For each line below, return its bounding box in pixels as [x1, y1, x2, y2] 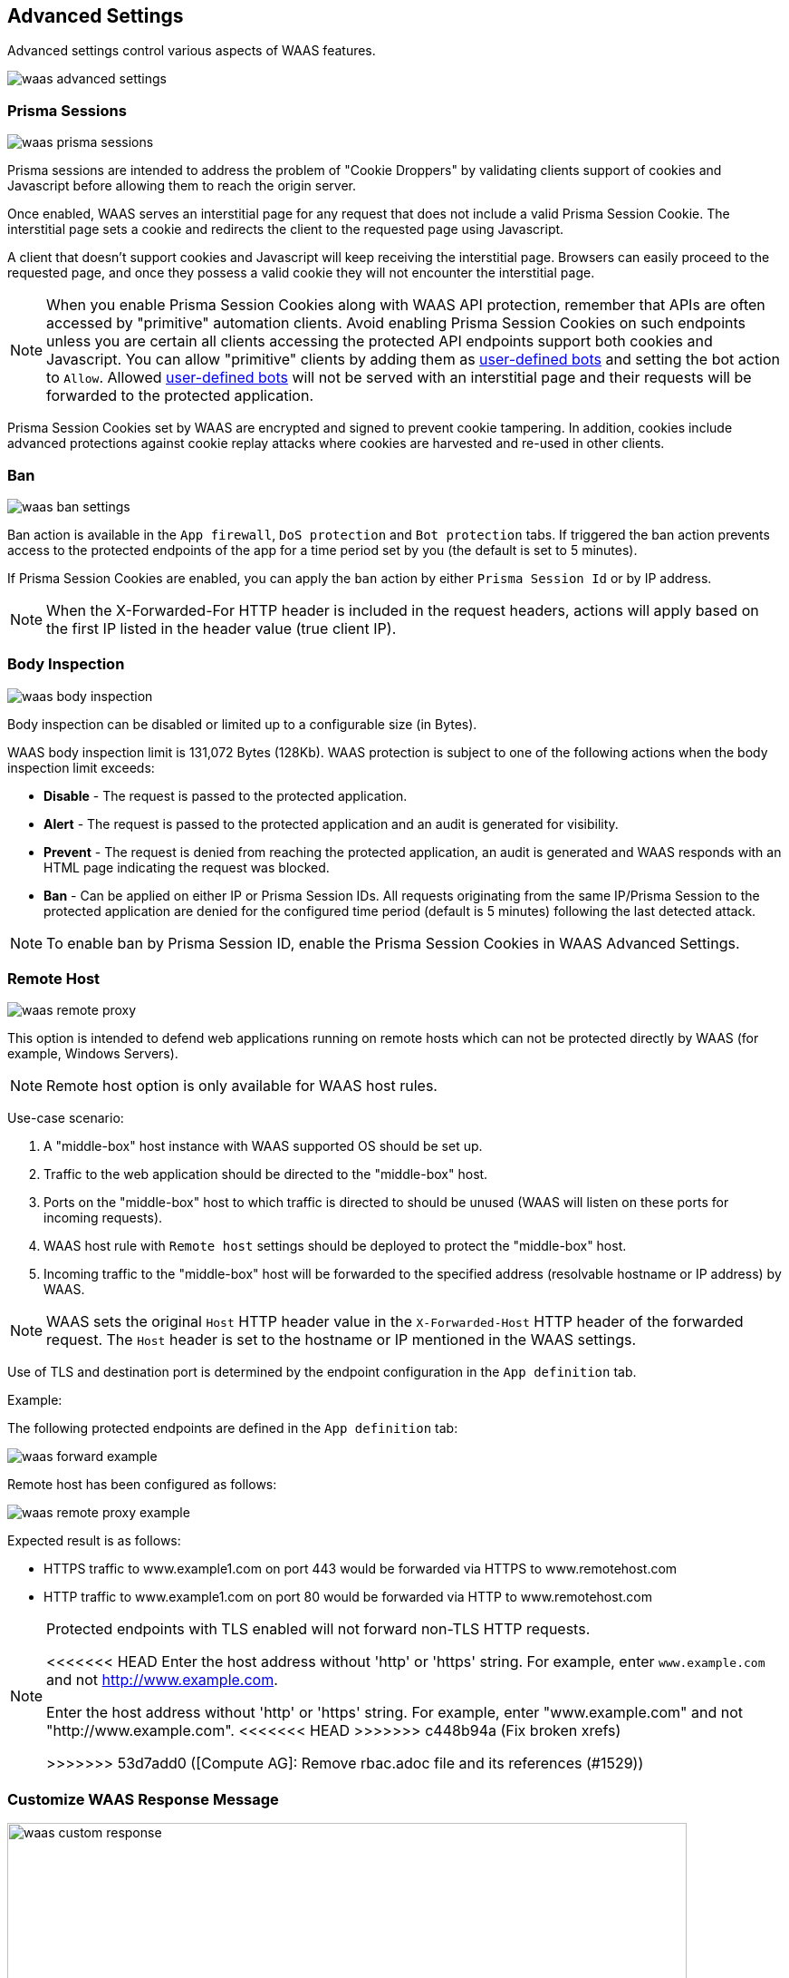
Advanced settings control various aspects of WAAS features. [7, 43, 376, 59]
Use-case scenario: [7, 1110, 124, 1126]
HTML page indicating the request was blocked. [43, 859, 330, 875]
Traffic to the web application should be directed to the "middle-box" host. [43, 1166, 488, 1183]
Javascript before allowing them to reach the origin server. [7, 178, 357, 194]
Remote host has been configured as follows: [7, 1476, 277, 1493]
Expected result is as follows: [7, 1533, 181, 1549]
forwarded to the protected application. [46, 386, 313, 405]
